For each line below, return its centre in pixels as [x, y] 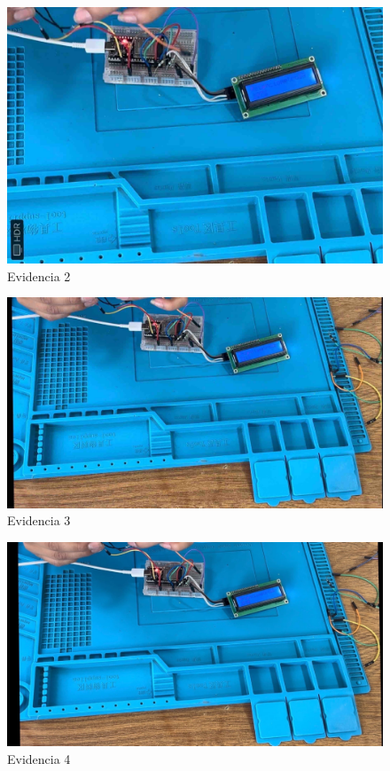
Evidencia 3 [39, 520]
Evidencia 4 [39, 758]
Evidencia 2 [39, 275]
